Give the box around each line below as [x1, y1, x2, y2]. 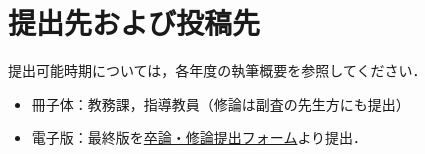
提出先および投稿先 [8, 2, 261, 43]
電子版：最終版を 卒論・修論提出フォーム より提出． [31, 127, 368, 148]
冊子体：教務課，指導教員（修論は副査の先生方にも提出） [31, 93, 410, 114]
